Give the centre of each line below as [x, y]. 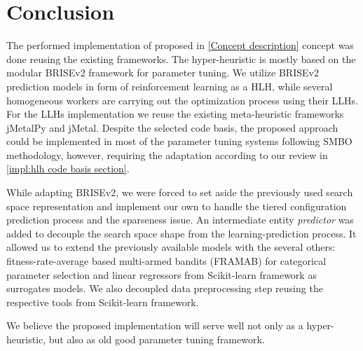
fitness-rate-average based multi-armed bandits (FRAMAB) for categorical [166, 261]
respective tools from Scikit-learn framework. [103, 302]
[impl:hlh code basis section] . [68, 168]
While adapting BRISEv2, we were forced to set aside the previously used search [180, 192]
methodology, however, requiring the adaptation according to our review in [167, 154]
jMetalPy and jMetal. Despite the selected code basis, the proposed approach [172, 127]
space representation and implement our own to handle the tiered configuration [177, 206]
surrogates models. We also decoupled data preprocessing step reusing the [165, 288]
